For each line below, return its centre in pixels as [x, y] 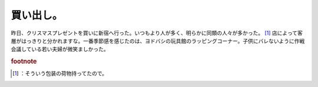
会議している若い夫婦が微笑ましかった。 [60, 49]
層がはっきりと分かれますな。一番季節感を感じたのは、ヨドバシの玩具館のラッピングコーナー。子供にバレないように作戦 [158, 41]
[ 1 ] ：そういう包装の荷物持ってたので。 [60, 73]
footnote [24, 62]
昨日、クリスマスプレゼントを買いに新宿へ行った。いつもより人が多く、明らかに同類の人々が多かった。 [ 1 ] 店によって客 [157, 33]
